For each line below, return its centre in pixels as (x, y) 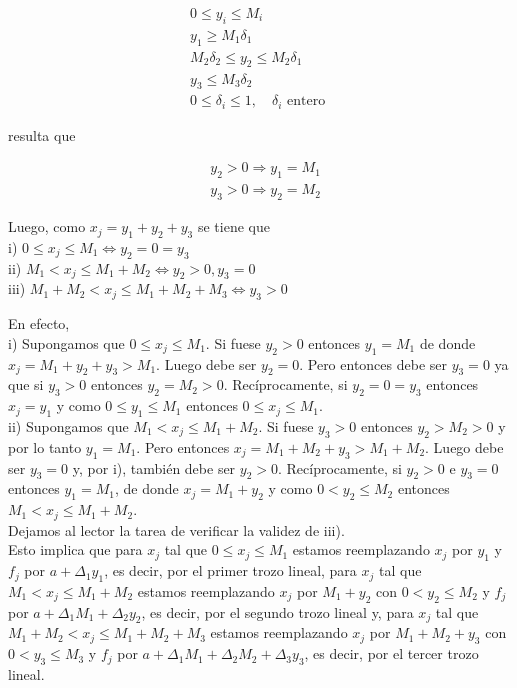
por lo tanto (45, 446)
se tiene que (233, 226)
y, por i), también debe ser (154, 467)
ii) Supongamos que (68, 426)
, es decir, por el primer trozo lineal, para (230, 570)
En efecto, (39, 323)
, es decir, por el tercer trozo (391, 653)
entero (306, 101)
